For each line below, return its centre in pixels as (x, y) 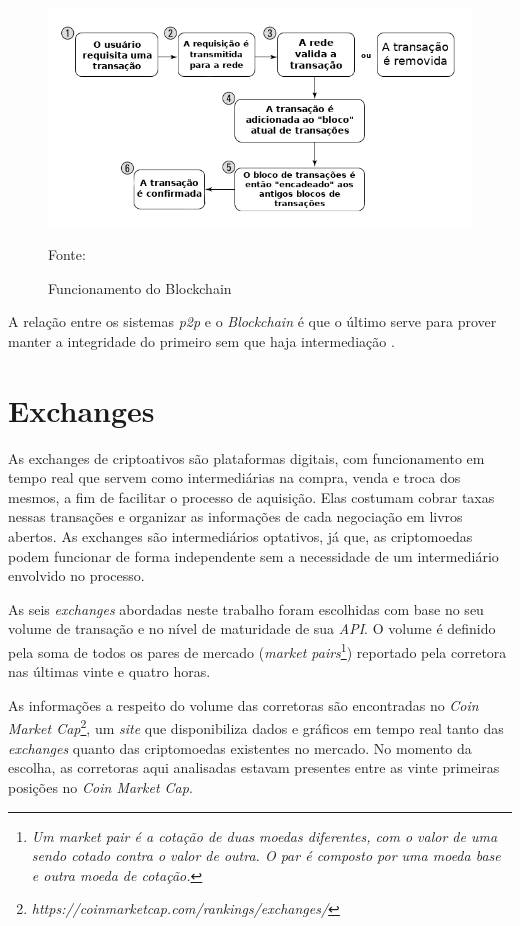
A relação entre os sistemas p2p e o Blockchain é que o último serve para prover (252, 321)
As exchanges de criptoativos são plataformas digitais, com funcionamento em (246, 457)
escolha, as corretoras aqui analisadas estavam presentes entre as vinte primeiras (254, 767)
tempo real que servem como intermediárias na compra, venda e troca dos (234, 477)
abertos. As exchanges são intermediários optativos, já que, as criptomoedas (240, 536)
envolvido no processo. (76, 575)
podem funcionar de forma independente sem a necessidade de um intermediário (253, 555)
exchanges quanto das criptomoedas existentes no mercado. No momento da (240, 747)
